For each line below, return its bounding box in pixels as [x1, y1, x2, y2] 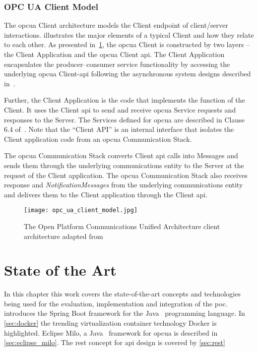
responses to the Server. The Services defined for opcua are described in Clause [4, 114, 245, 124]
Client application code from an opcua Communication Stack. [4, 133, 192, 144]
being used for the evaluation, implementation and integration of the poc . [4, 298, 228, 308]
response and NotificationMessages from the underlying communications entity [4, 179, 243, 190]
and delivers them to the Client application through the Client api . [4, 189, 208, 199]
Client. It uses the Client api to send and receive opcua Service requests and [4, 104, 236, 115]
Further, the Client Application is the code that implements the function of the [4, 95, 245, 105]
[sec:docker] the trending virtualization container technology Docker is [4, 318, 217, 328]
